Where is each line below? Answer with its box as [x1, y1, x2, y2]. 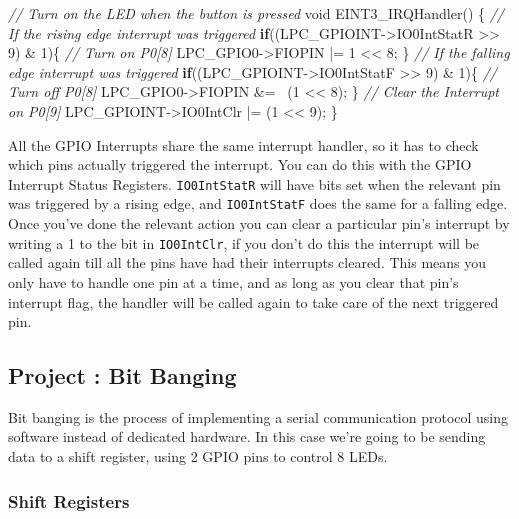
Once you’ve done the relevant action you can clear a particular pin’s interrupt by [8, 213, 510, 234]
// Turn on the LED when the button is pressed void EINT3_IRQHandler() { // [8, 3, 504, 23]
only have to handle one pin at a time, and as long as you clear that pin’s [8, 271, 459, 292]
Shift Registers [8, 488, 130, 513]
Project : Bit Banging [8, 360, 237, 391]
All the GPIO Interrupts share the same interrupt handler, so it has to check [8, 134, 479, 155]
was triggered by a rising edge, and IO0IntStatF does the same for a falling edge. [8, 193, 508, 214]
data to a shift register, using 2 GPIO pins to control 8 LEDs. [8, 446, 388, 467]
